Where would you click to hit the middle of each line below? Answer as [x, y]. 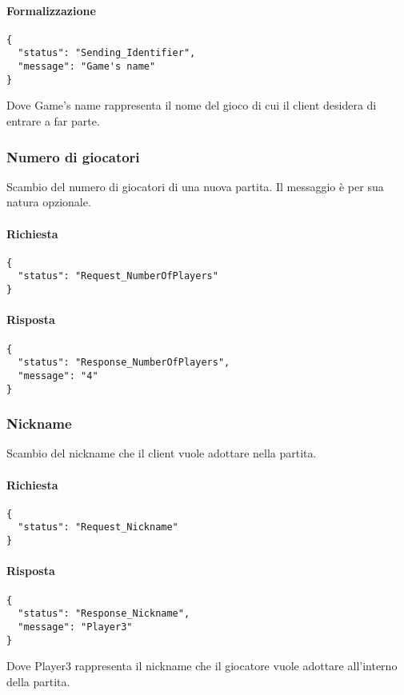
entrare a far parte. [53, 121]
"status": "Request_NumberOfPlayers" [118, 276]
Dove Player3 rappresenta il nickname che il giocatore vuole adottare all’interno [202, 666]
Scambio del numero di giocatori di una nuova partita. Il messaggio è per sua [195, 186]
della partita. [38, 681]
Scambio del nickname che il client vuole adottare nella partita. [162, 453]
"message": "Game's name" [87, 67]
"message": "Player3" [75, 627]
